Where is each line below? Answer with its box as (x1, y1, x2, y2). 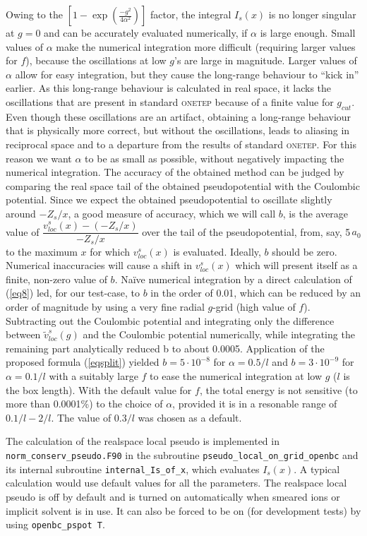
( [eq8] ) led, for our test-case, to (6, 285, 140, 300)
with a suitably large (49, 369, 138, 383)
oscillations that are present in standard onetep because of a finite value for (6, 94, 334, 109)
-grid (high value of (212, 299, 296, 314)
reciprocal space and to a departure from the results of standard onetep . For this (6, 136, 356, 151)
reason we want (6, 150, 72, 165)
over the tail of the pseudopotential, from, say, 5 (142, 224, 351, 239)
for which (90, 244, 131, 258)
